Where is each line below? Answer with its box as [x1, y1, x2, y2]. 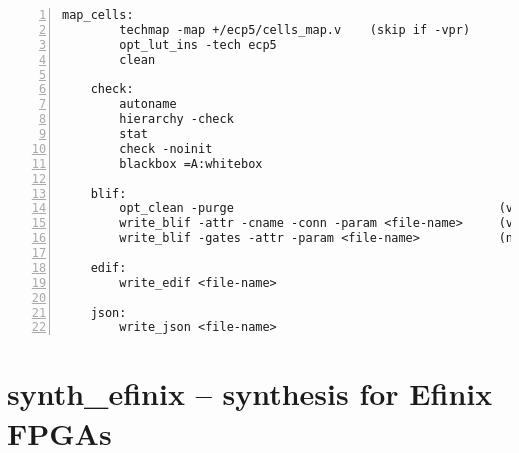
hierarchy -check [119, 112, 234, 127]
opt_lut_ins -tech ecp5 [119, 37, 277, 52]
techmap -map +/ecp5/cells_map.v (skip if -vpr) [119, 22, 471, 37]
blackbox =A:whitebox [119, 156, 263, 171]
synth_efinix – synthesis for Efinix [7, 373, 493, 414]
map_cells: [62, 8, 134, 22]
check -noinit [119, 141, 213, 156]
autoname [119, 97, 177, 112]
